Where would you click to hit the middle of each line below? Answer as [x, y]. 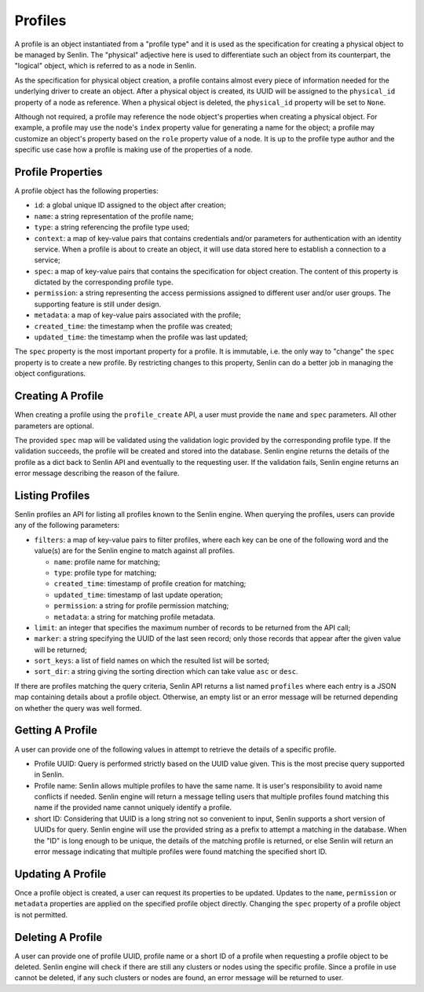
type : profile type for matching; [105, 573]
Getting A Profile [56, 730]
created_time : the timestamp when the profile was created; [133, 326]
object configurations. [50, 374]
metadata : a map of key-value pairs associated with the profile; [137, 315]
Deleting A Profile [58, 937]
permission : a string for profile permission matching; [141, 606]
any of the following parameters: [67, 525]
